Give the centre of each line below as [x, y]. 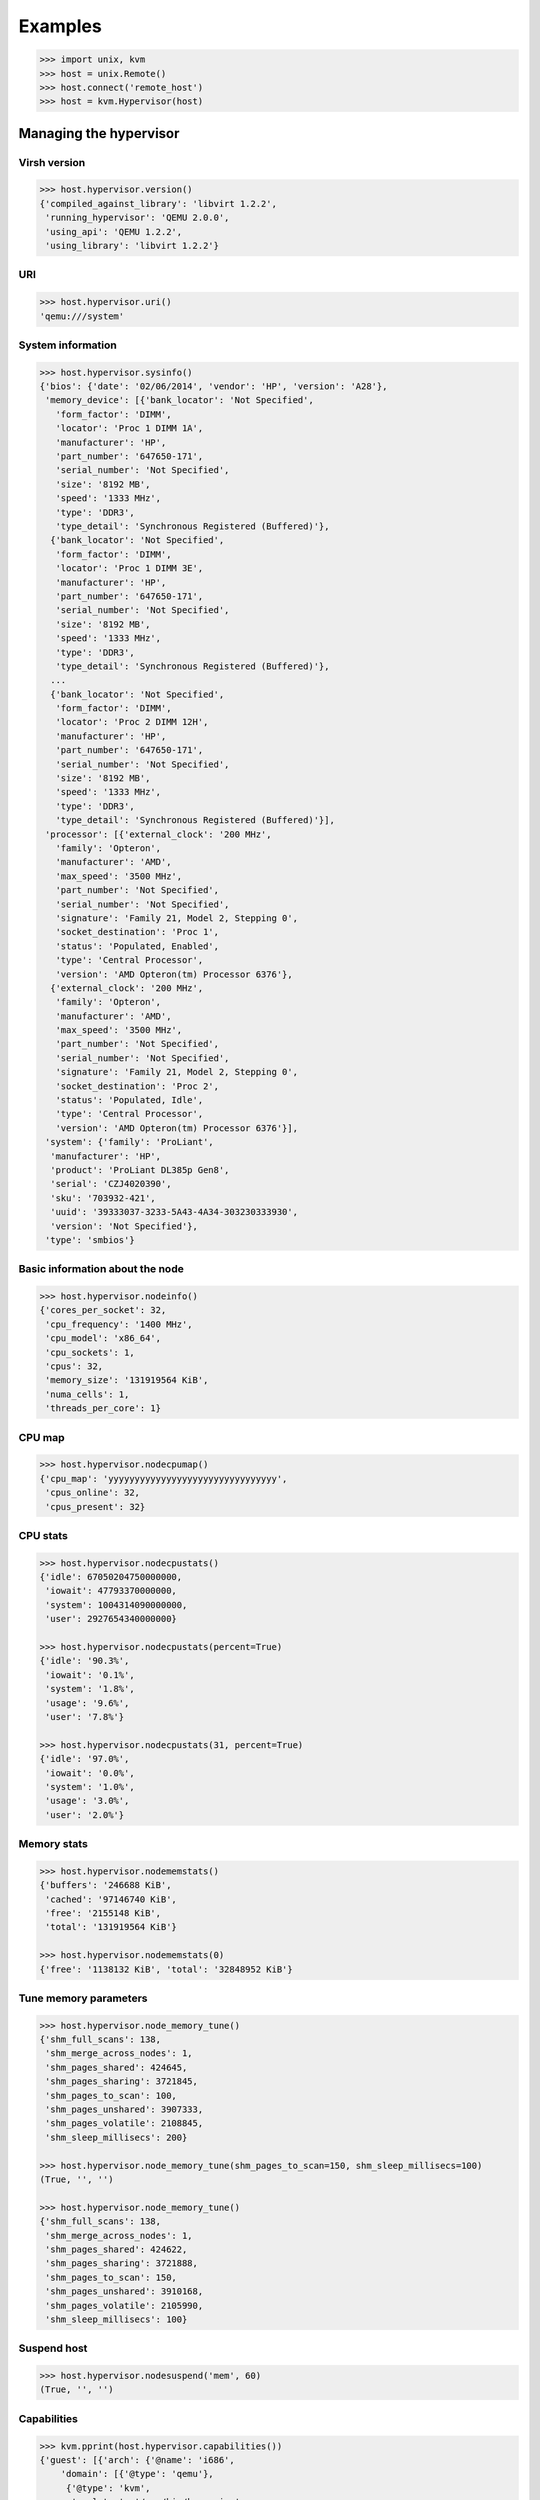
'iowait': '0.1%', [90, 1674]
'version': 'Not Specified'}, [124, 1226]
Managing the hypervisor [99, 133]
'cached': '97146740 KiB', [111, 1899]
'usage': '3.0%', [87, 1801]
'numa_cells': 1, [87, 1394]
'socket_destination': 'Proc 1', [137, 932]
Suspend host [53, 2348]
